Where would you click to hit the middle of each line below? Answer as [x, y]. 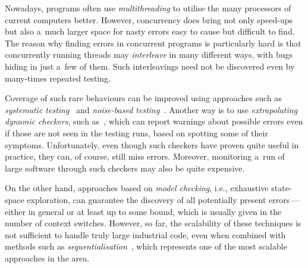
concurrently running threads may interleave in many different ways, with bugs [149, 54]
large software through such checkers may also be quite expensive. [125, 168]
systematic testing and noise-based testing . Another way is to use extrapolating [151, 109]
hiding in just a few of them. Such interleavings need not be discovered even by [150, 66]
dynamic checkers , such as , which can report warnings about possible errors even [154, 121]
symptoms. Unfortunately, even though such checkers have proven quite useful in [152, 144]
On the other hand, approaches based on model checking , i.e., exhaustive [137, 188]
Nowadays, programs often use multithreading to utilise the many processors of [148, 8]
